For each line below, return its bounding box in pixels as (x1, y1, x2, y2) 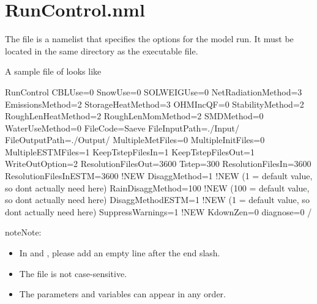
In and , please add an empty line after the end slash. (19, 247, 220, 259)
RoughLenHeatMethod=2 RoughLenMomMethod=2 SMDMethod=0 (5, 109, 264, 122)
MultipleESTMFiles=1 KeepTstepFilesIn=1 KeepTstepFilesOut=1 (5, 145, 255, 158)
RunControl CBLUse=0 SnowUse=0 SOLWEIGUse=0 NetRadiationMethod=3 (5, 85, 302, 98)
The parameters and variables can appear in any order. (19, 287, 226, 300)
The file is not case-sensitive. (19, 267, 127, 280)
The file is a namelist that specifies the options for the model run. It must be (5, 32, 294, 45)
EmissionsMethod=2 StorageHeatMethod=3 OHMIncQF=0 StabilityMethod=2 (5, 97, 304, 110)
